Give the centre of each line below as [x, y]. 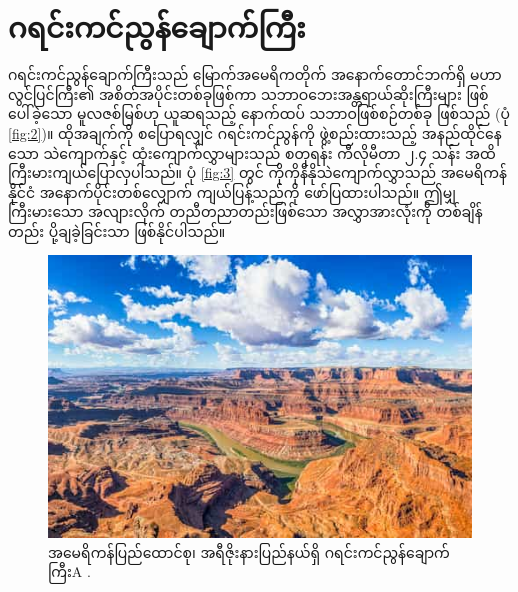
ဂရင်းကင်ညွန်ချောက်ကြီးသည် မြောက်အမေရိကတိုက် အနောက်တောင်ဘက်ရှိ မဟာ [255, 74]
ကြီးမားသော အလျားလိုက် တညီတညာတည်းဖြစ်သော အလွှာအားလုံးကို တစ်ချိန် [245, 211]
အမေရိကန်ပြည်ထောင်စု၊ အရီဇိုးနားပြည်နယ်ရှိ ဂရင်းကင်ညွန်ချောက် [249, 551]
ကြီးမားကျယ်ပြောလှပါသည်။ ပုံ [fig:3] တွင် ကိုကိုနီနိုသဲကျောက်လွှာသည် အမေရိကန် [258, 172]
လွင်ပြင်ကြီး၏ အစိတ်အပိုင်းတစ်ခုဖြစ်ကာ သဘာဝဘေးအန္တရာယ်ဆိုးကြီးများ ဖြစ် [248, 93]
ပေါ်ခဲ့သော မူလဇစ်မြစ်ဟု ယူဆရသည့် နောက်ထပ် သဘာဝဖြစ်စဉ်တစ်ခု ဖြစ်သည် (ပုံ [259, 113]
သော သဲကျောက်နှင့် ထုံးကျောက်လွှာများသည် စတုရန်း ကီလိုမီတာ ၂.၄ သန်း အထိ [252, 152]
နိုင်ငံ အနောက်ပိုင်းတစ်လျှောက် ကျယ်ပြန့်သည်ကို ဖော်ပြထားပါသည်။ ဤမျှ [232, 191]
